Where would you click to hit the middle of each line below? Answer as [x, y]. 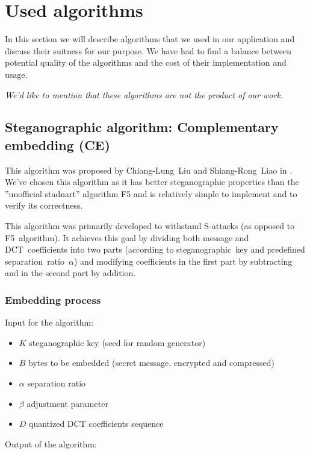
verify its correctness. [44, 205]
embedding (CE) [57, 144]
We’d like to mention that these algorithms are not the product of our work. [144, 94]
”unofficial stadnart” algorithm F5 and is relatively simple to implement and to [151, 193]
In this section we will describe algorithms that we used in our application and [150, 39]
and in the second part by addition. [70, 273]
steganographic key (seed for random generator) [117, 342]
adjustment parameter [67, 403]
